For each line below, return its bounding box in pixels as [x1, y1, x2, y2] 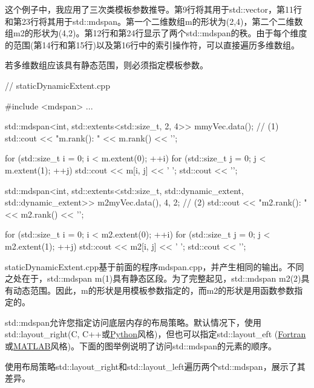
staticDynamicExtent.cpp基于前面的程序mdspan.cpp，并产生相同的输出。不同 [5, 260, 304, 273]
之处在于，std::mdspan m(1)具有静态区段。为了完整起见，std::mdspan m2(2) [5, 272, 301, 285]
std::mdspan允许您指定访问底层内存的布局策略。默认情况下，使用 [5, 315, 262, 328]
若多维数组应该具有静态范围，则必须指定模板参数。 [5, 59, 208, 71]
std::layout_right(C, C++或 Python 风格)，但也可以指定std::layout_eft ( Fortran [5, 328, 306, 340]
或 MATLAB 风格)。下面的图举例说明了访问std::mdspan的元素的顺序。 [5, 340, 276, 352]
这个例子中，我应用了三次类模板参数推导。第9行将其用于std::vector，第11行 [5, 3, 302, 15]
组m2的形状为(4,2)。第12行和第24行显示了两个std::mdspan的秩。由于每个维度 [5, 27, 307, 39]
